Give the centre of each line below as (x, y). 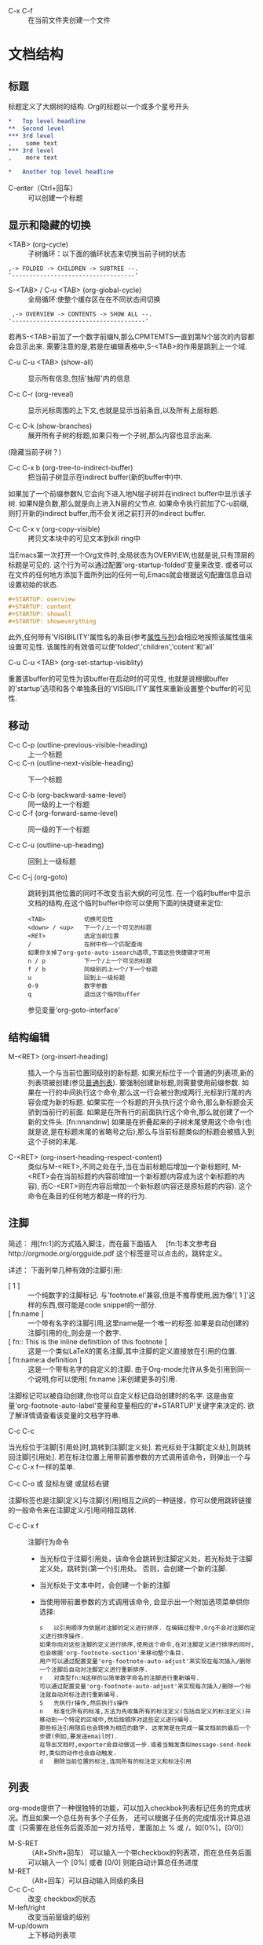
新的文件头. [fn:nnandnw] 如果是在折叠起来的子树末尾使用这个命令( (136, 1122)
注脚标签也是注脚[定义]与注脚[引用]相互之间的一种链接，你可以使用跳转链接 (130, 1500)
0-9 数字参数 (68, 986)
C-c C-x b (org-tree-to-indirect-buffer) (71, 467)
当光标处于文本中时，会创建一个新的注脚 (104, 1585)
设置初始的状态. (33, 584)
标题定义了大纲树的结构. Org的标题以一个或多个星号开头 (99, 106)
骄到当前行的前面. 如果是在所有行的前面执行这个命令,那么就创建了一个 (141, 1112)
